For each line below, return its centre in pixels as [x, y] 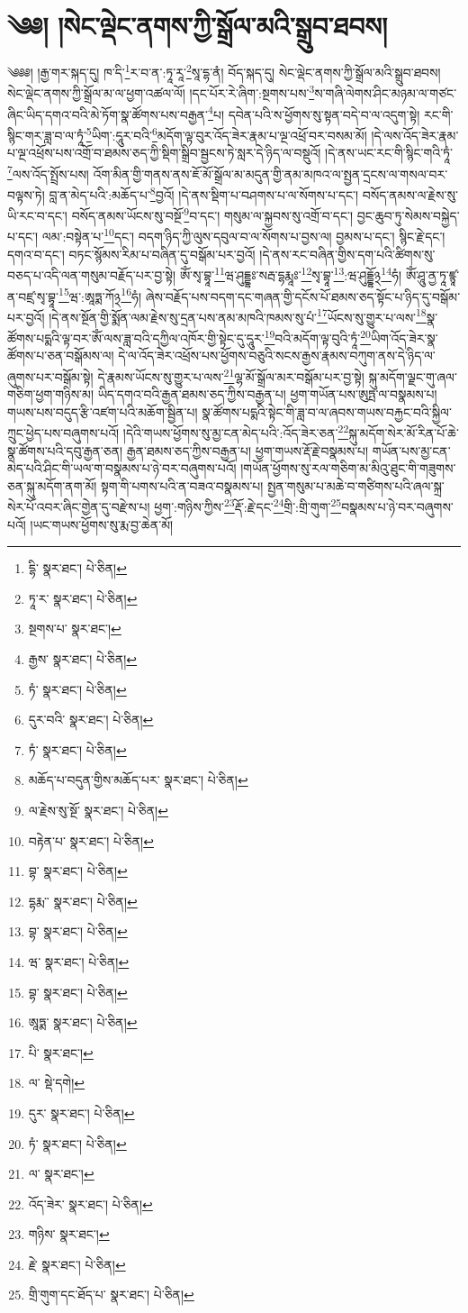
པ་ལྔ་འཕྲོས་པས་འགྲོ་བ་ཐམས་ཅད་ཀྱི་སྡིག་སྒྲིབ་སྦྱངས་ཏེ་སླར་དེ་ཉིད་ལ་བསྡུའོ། [164, 153]
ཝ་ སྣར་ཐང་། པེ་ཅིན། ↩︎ [79, 961]
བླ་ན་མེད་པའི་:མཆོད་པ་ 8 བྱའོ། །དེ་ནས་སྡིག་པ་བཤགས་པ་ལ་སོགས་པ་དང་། [204, 193]
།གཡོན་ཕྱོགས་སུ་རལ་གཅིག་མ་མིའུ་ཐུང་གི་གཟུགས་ [348, 468]
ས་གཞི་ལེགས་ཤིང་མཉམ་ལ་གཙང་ [386, 93]
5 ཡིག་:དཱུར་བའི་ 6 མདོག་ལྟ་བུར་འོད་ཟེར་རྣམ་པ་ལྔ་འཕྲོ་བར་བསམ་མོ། [226, 133]
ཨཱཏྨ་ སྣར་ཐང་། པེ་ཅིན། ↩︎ [83, 1022]
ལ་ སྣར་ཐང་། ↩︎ [61, 1174]
